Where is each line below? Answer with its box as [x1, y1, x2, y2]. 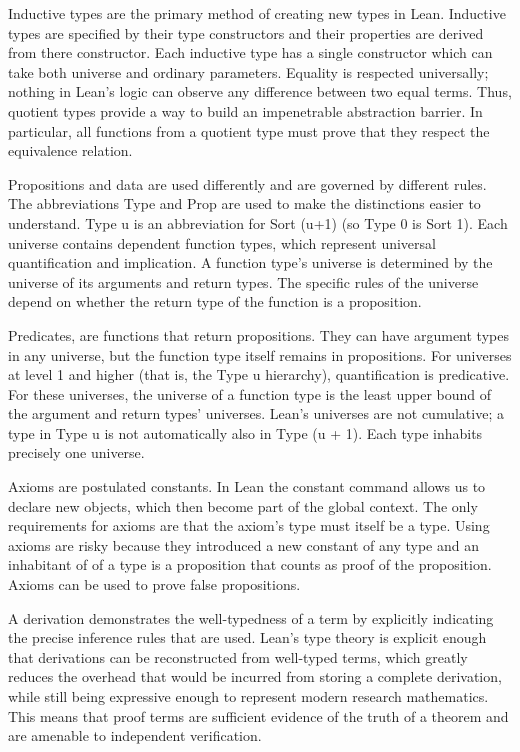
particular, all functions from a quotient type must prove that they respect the [8, 120, 490, 141]
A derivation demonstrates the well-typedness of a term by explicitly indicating [8, 607, 494, 628]
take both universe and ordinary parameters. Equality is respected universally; [8, 61, 489, 82]
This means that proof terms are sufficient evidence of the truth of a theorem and [8, 705, 509, 726]
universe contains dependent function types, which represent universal [8, 232, 436, 253]
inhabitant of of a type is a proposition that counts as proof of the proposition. [8, 554, 492, 575]
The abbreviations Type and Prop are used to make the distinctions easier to [8, 193, 481, 214]
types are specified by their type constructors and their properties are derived [8, 22, 484, 43]
